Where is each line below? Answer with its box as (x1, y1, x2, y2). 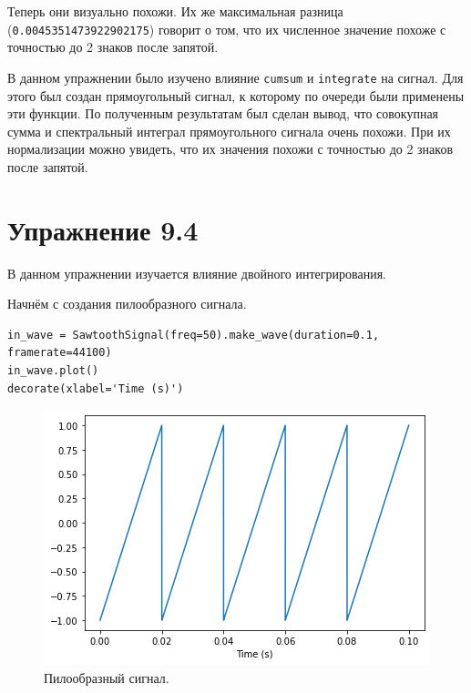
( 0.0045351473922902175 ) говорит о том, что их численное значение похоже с (7, 19, 446, 38)
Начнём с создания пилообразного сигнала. (7, 294, 247, 313)
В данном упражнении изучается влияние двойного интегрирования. (7, 263, 386, 282)
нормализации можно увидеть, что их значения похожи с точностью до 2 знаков (7, 139, 454, 158)
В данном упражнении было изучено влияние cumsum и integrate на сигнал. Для (7, 67, 464, 87)
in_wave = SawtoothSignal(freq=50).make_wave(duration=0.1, (7, 328, 380, 341)
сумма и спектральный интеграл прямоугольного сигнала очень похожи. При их (7, 121, 451, 140)
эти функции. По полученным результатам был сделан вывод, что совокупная (7, 104, 439, 123)
